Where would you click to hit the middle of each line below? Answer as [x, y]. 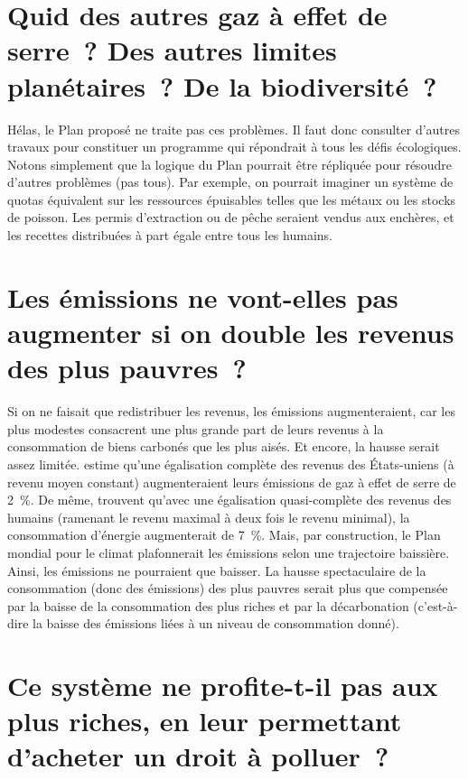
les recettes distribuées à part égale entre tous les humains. [170, 235]
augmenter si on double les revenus [231, 333]
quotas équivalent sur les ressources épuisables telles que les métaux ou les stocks [232, 199]
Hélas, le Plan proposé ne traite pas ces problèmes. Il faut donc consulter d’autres [234, 129]
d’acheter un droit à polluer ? [198, 756]
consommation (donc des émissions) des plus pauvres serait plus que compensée [228, 588]
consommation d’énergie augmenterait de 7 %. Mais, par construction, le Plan [224, 535]
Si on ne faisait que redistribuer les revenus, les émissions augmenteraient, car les [231, 411]
